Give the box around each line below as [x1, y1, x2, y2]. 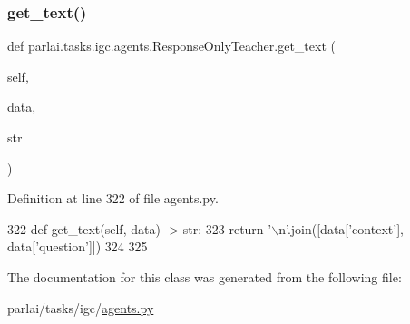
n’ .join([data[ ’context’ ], [278, 219, 404, 238]
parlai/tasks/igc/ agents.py [7, 298, 154, 317]
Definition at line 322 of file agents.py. [7, 189, 219, 208]
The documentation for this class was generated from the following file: [7, 267, 402, 286]
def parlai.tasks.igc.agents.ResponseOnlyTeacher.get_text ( [7, 36, 336, 55]
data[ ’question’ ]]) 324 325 [7, 237, 148, 256]
